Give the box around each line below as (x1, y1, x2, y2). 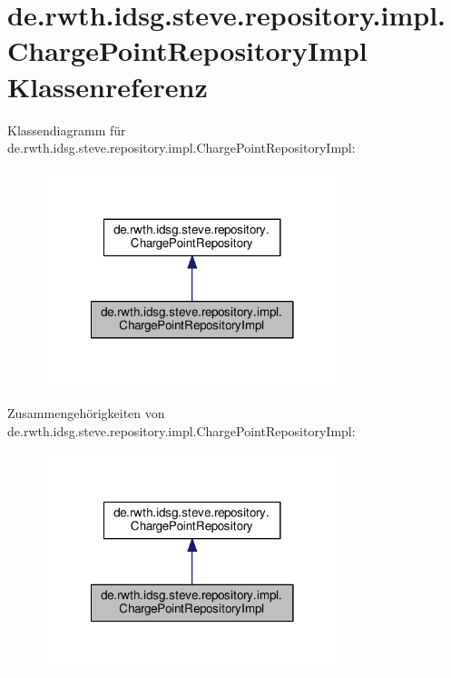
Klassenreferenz (7, 67, 208, 105)
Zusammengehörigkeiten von (7, 404, 165, 423)
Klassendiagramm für (7, 120, 126, 139)
